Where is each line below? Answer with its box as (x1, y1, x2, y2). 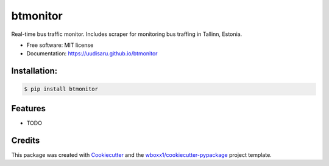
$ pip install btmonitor (24, 86, 99, 92)
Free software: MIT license (26, 41, 94, 49)
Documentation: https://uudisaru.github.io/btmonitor (26, 50, 158, 57)
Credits (11, 135, 40, 145)
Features (11, 103, 46, 114)
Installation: (11, 66, 58, 76)
